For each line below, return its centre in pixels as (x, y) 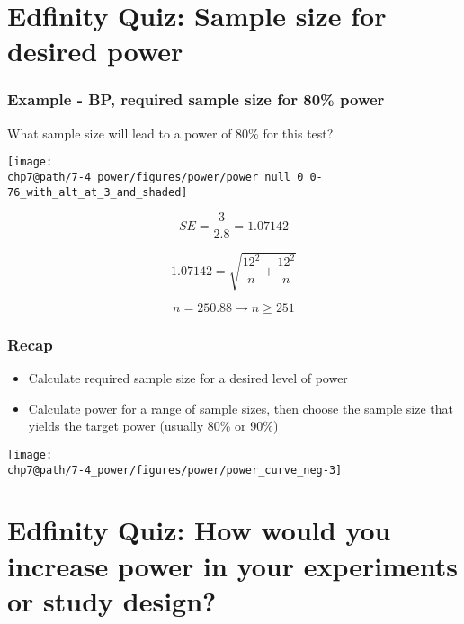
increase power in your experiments (233, 565)
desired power (95, 51)
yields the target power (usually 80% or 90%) (153, 426)
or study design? (112, 600)
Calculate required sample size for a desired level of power (188, 378)
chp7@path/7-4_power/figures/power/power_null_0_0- (165, 178)
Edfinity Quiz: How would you (199, 530)
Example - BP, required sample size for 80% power (196, 99)
